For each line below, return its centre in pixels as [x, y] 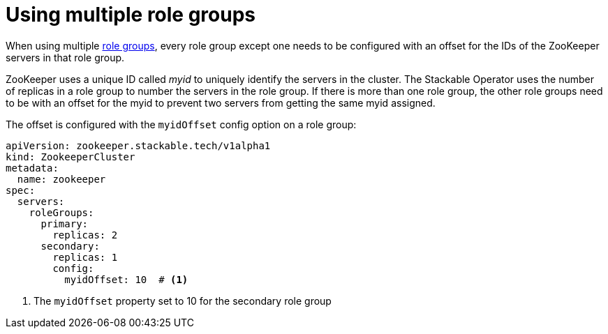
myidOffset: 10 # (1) [126, 279]
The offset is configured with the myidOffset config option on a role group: [181, 124]
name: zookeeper [61, 179]
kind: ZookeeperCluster [71, 157]
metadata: [32, 168]
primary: [65, 223]
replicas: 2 [85, 235]
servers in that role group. [65, 57]
